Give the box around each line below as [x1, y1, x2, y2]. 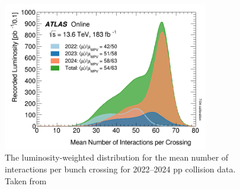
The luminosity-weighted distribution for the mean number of [5, 151, 229, 164]
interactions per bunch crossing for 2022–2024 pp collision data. [5, 162, 236, 175]
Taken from [5, 174, 47, 187]
